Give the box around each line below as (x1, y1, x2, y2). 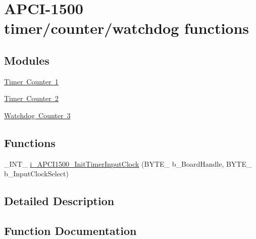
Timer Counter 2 (4, 93, 59, 104)
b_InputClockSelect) (4, 168, 69, 179)
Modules (4, 52, 49, 68)
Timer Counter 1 (4, 76, 59, 86)
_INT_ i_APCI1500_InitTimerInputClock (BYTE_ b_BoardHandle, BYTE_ (4, 158, 252, 169)
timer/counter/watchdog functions (4, 18, 249, 38)
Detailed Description (4, 193, 115, 209)
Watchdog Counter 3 (4, 110, 71, 120)
